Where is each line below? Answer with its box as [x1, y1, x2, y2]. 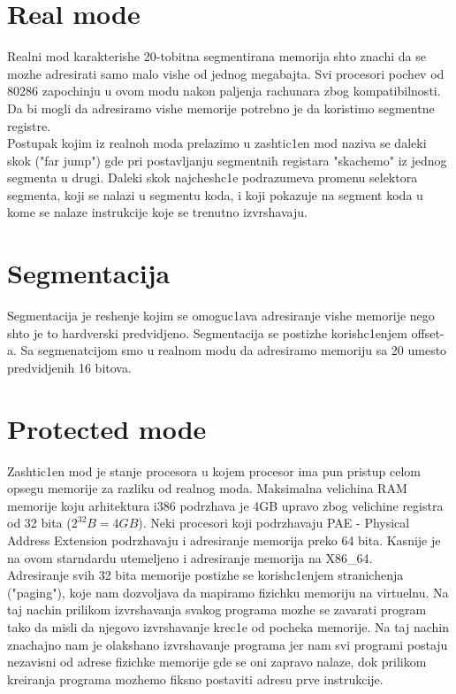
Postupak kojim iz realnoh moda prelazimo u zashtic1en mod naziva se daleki [7, 134, 427, 152]
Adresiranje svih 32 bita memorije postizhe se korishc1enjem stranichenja [7, 566, 404, 584]
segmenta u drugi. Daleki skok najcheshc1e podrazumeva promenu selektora [7, 168, 418, 187]
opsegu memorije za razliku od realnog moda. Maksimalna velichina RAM [7, 479, 407, 497]
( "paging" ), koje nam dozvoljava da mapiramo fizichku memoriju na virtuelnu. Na [7, 582, 449, 601]
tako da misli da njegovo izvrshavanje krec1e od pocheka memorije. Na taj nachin [7, 618, 449, 636]
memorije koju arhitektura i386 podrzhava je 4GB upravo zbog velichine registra [7, 496, 444, 514]
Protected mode [7, 410, 207, 446]
